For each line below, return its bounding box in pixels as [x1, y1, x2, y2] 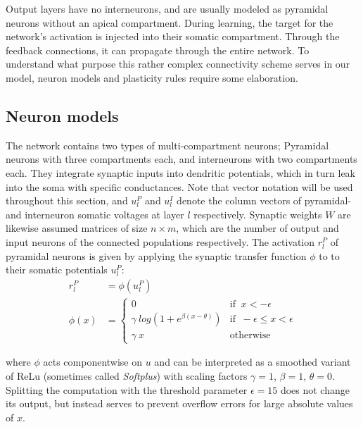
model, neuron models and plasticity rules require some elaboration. [6, 70, 298, 85]
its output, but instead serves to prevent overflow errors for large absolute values [6, 396, 353, 411]
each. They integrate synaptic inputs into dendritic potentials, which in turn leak [6, 165, 355, 180]
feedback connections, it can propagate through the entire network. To [6, 42, 310, 57]
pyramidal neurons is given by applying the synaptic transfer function [6, 248, 307, 263]
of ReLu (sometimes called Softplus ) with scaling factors [6, 368, 248, 383]
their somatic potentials [6, 262, 108, 277]
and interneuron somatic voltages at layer [6, 206, 184, 221]
